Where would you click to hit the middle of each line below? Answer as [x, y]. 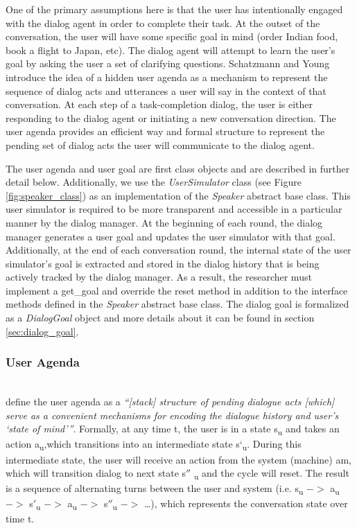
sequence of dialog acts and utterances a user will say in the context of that [166, 90]
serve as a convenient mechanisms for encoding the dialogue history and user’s [172, 415]
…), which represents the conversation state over [246, 503]
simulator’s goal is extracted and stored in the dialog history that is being [163, 263]
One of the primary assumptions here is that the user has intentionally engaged [174, 9]
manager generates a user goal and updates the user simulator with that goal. [171, 236]
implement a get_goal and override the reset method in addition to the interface [177, 290]
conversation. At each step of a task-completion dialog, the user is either [159, 104]
